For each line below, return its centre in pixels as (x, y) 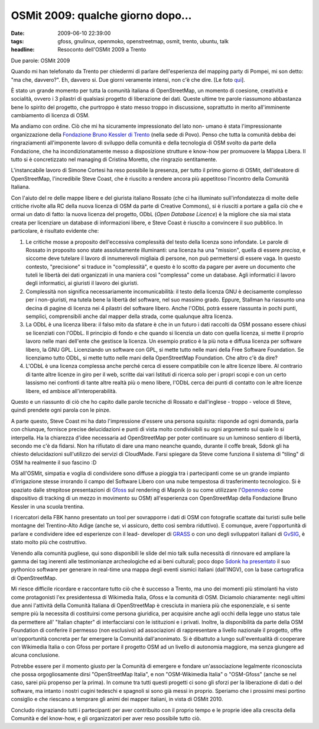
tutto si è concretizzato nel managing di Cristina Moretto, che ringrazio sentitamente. (114, 159)
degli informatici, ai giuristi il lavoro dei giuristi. (82, 283)
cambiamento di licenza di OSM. (50, 115)
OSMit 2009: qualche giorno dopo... (101, 15)
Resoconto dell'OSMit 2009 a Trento (102, 50)
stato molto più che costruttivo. (49, 542)
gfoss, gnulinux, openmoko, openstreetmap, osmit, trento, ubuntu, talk (143, 41)
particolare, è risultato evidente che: (55, 231)
